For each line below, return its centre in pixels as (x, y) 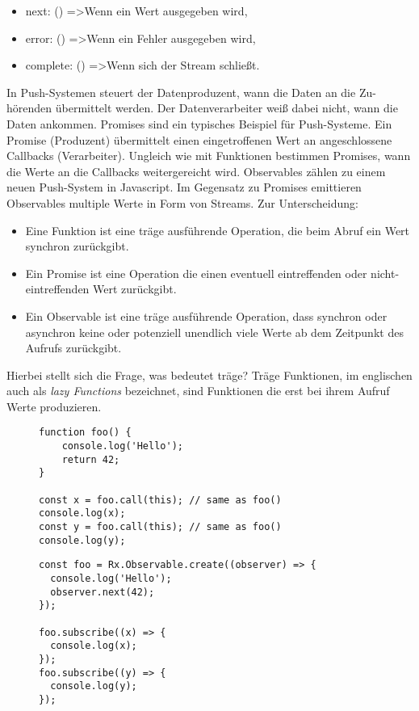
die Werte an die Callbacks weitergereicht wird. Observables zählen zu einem (196, 171)
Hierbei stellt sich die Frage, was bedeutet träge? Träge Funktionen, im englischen (209, 374)
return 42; (91, 459)
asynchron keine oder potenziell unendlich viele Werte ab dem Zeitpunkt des (214, 332)
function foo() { (85, 433)
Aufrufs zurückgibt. (73, 348)
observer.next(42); (103, 592)
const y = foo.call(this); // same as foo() (160, 527)
